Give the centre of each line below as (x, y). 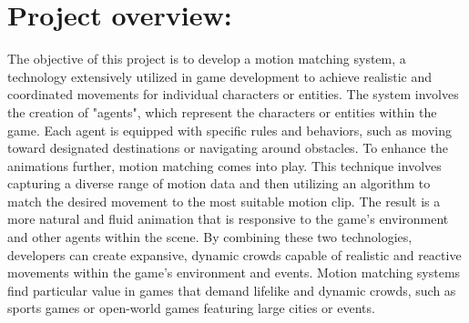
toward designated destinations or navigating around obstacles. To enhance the (228, 148)
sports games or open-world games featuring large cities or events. (191, 308)
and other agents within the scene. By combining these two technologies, (210, 237)
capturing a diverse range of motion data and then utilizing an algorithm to (219, 183)
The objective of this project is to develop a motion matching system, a (207, 59)
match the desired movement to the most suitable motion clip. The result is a (224, 201)
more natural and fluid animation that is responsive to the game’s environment (228, 219)
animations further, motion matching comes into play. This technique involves (224, 165)
